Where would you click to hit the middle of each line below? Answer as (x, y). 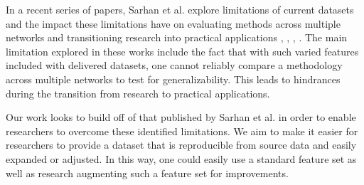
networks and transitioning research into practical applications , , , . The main (177, 37)
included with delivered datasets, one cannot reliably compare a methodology (174, 65)
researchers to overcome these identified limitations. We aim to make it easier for (182, 131)
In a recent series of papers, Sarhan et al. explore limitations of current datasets (180, 9)
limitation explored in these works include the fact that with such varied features (182, 51)
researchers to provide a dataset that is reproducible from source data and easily (181, 145)
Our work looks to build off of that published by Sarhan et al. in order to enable (181, 117)
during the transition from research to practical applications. (138, 93)
